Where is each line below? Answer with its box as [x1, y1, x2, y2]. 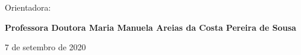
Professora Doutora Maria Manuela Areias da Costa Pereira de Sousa [5, 21, 296, 33]
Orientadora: [5, 1, 51, 13]
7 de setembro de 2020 [5, 41, 86, 53]
